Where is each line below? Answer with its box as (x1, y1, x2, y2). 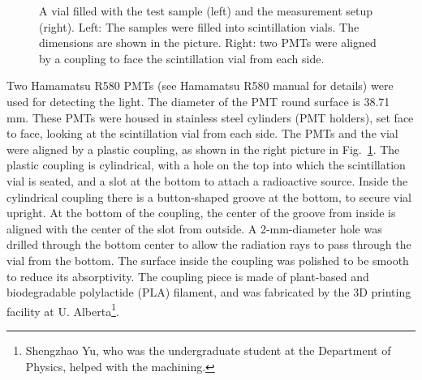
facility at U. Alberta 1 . (6, 300, 119, 319)
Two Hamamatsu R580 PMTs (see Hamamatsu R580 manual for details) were (6, 77, 394, 94)
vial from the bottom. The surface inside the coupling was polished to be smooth (6, 251, 409, 268)
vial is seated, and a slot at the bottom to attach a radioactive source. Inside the (6, 172, 408, 189)
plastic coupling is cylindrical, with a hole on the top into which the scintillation (6, 156, 406, 173)
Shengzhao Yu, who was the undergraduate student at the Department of (25, 341, 391, 358)
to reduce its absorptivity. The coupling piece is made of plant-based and (6, 267, 369, 284)
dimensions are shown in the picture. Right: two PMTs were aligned (39, 34, 377, 51)
